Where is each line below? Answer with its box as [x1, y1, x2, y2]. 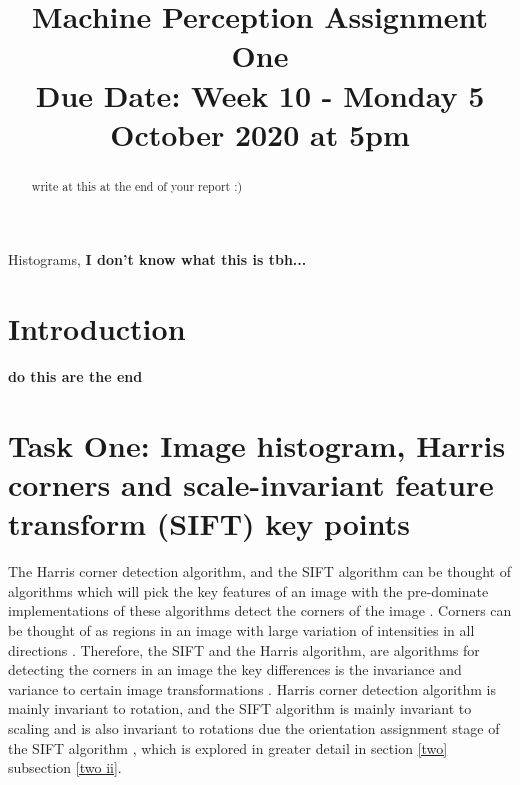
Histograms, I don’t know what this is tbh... [8, 249, 307, 270]
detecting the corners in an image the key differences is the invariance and [8, 659, 462, 680]
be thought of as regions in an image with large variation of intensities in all [8, 619, 475, 640]
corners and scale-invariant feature [8, 464, 494, 505]
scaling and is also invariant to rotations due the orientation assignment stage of [8, 717, 500, 738]
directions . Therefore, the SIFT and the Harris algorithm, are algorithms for [8, 639, 480, 660]
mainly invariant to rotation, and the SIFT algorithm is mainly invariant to [8, 698, 472, 719]
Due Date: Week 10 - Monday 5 [35, 74, 485, 115]
